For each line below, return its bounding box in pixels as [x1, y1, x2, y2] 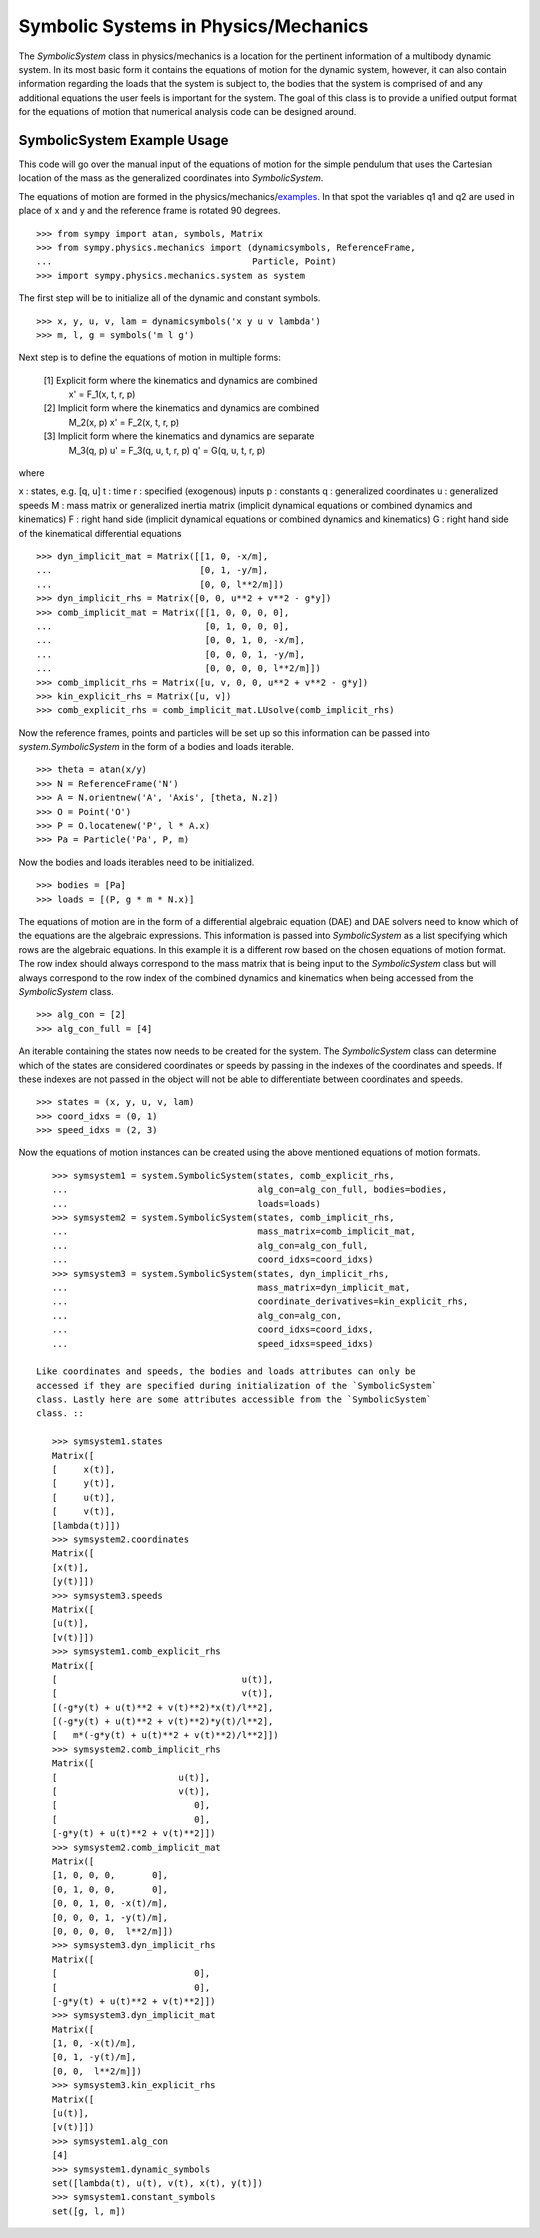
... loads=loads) [51, 1198, 322, 1209]
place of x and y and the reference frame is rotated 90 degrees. [18, 205, 281, 217]
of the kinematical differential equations [18, 527, 182, 539]
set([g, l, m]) [51, 2205, 127, 2217]
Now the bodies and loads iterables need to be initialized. [18, 856, 255, 868]
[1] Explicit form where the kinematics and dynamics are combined [43, 374, 318, 386]
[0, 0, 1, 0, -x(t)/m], [51, 1898, 169, 1909]
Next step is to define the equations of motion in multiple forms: [18, 351, 282, 364]
